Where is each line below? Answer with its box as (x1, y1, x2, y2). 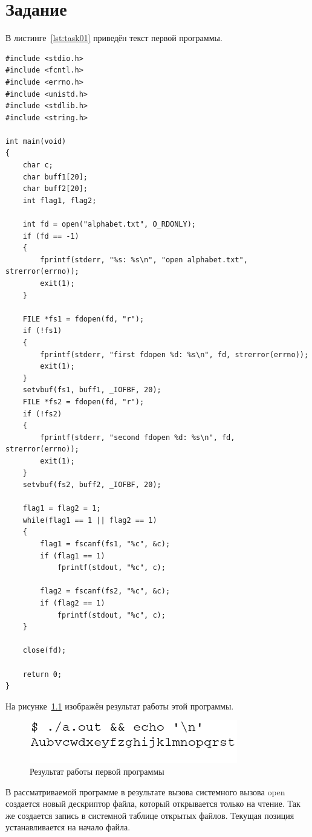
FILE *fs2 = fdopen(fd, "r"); (22, 397, 145, 406)
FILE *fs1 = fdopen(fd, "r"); (22, 314, 145, 323)
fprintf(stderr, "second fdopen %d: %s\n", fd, (40, 433, 235, 442)
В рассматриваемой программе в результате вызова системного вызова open (5, 785, 285, 798)
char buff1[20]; (22, 172, 88, 181)
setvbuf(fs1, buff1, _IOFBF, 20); (22, 386, 161, 395)
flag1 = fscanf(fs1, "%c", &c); (40, 540, 171, 549)
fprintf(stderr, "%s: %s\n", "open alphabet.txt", (40, 255, 248, 264)
